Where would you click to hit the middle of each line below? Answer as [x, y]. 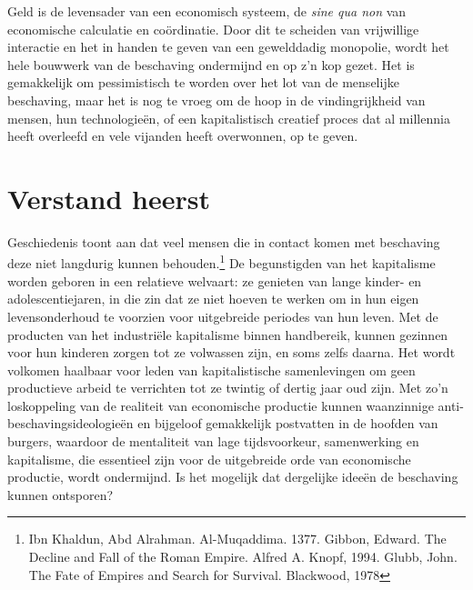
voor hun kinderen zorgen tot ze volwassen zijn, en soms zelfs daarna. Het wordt [231, 352]
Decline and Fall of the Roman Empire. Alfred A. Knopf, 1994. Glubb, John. [243, 557]
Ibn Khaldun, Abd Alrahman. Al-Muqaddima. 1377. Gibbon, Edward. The [237, 539]
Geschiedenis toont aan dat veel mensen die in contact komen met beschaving [224, 241]
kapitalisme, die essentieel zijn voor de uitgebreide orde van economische [209, 459]
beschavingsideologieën [70, 423]
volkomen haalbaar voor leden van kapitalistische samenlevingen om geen [211, 370]
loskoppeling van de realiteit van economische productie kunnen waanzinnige [221, 405]
